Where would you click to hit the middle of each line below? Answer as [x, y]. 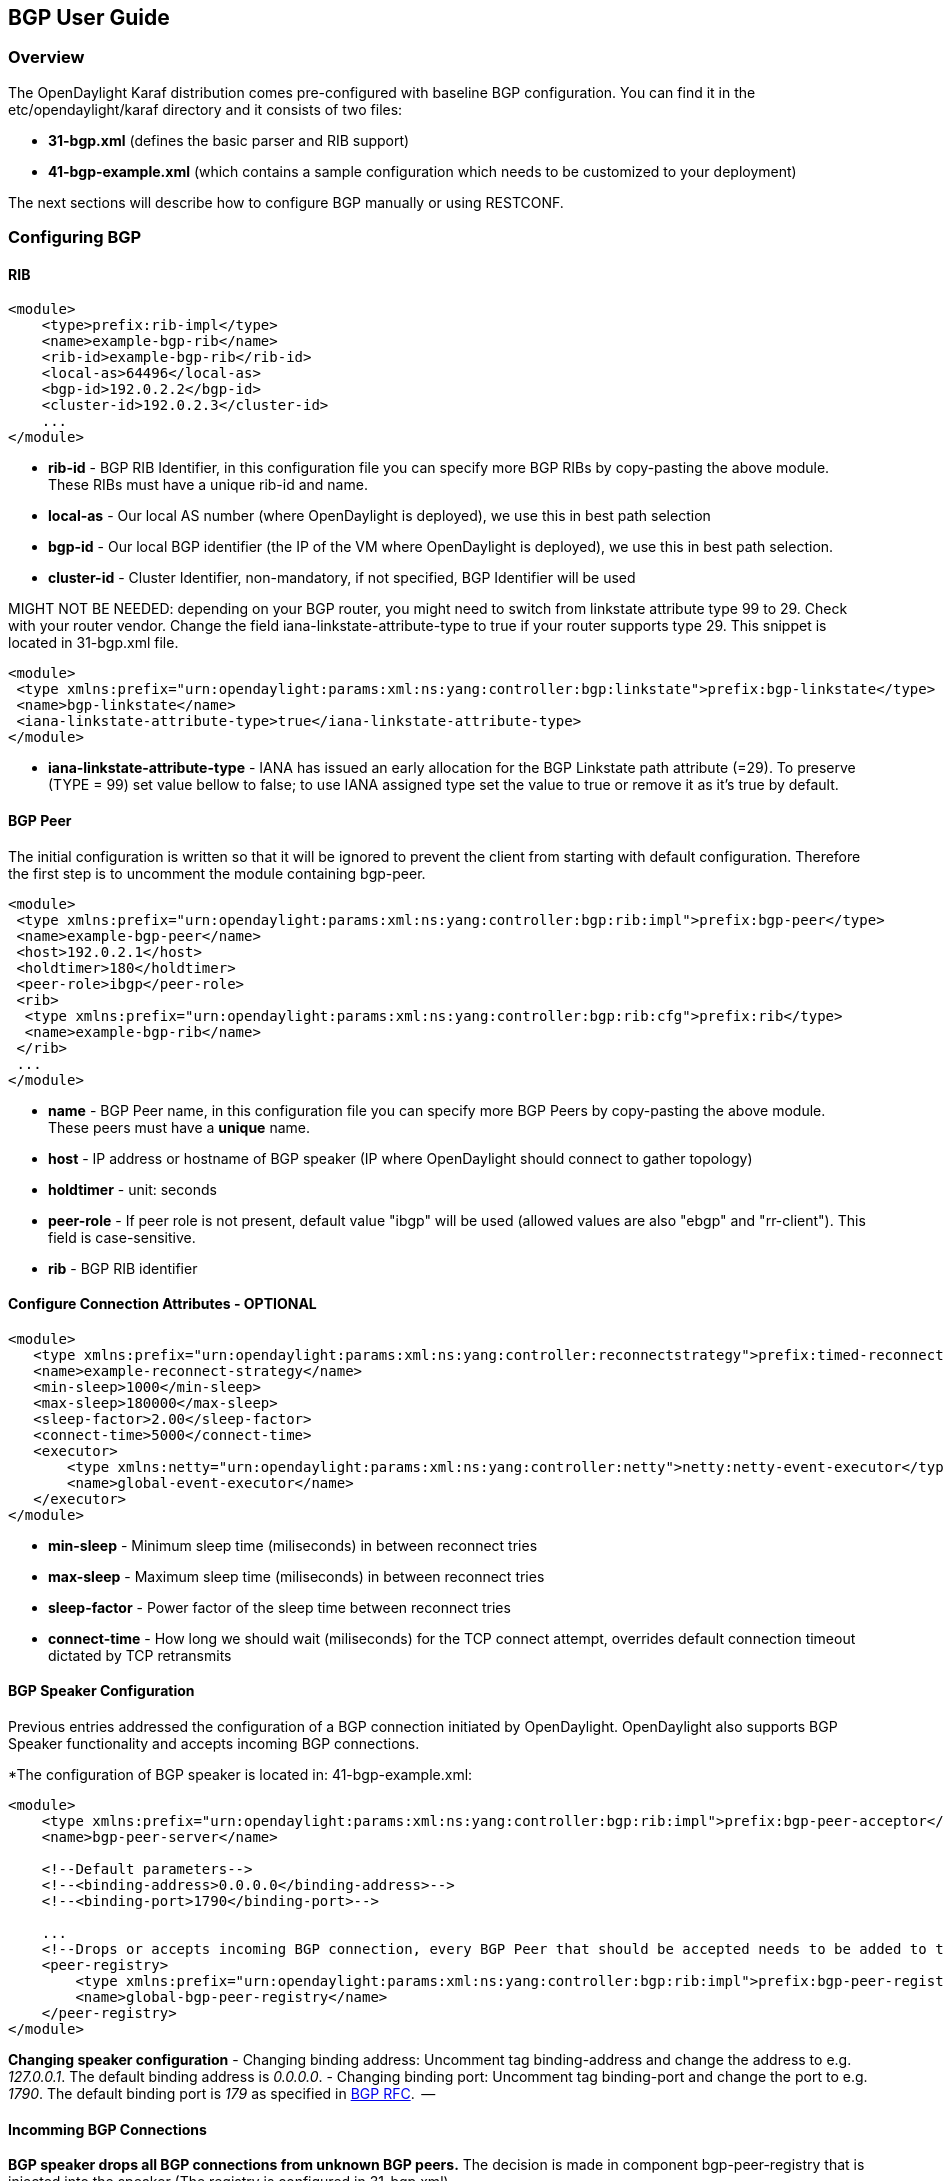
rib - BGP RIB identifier [123, 1268]
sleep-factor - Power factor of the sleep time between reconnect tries [279, 1607]
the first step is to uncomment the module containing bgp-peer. [217, 873]
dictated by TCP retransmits [140, 1655]
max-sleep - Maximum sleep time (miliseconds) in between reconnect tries [296, 1576]
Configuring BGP [75, 237]
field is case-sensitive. [122, 1237]
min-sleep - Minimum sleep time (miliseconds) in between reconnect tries [293, 1545]
